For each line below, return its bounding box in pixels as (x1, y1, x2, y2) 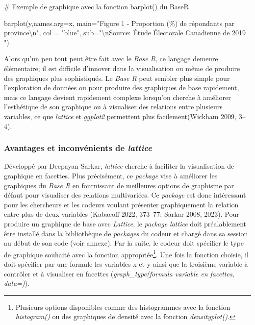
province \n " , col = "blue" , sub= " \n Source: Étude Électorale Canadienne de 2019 (4, 27, 246, 38)
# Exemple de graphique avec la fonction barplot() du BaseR (4, 1, 189, 11)
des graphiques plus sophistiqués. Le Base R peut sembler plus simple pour (4, 73, 230, 83)
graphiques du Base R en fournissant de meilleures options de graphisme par (4, 180, 234, 190)
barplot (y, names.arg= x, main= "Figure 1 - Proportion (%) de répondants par (4, 18, 235, 28)
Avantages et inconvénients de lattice (4, 142, 152, 154)
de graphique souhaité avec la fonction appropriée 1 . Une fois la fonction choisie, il (4, 248, 249, 259)
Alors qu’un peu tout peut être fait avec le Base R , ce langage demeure (4, 53, 218, 64)
